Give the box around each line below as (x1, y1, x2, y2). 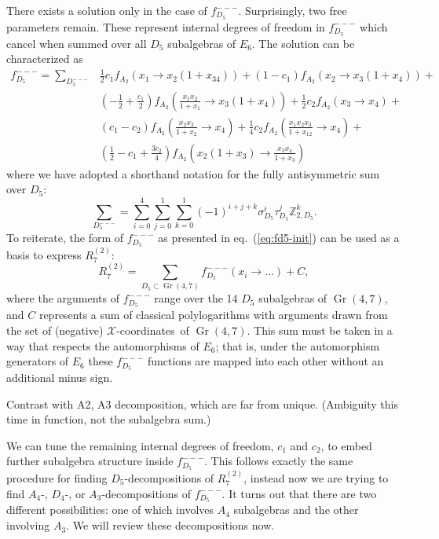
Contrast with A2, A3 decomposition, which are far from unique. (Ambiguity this (6, 395, 398, 412)
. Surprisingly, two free (238, 2, 347, 18)
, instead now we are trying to (243, 470, 389, 486)
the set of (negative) (6, 321, 104, 338)
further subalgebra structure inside (6, 453, 174, 469)
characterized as (6, 50, 83, 67)
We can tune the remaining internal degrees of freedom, (6, 437, 274, 453)
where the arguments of (6, 290, 120, 306)
